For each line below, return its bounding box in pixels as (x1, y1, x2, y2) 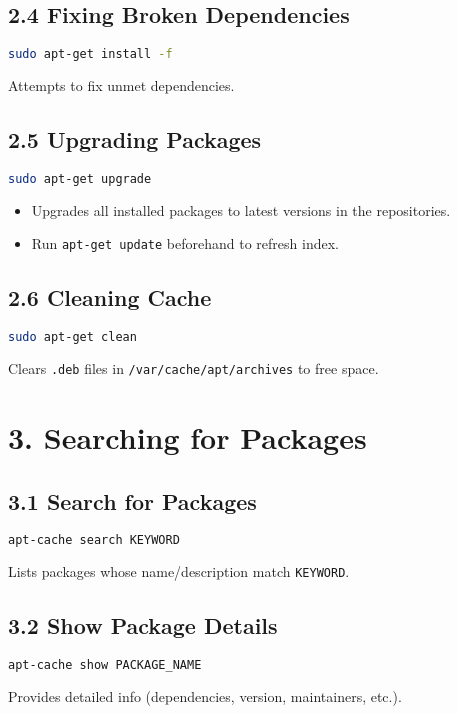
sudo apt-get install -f (8, 47, 173, 62)
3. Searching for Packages (8, 416, 367, 457)
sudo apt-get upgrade (8, 171, 152, 186)
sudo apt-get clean (8, 330, 137, 345)
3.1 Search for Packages (8, 485, 257, 516)
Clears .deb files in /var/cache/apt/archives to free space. (8, 358, 379, 379)
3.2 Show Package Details (8, 610, 278, 641)
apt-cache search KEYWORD (8, 533, 180, 548)
